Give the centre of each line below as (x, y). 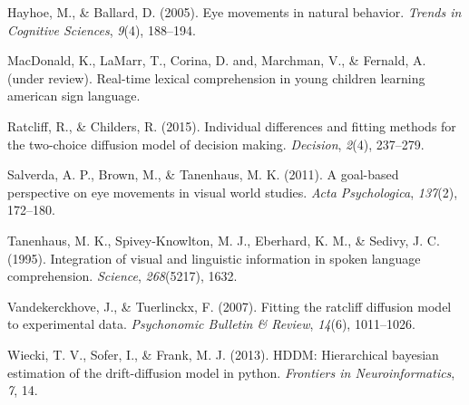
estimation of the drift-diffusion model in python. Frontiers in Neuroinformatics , (231, 372)
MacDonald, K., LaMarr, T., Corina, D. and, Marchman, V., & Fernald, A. (217, 60)
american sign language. (74, 96)
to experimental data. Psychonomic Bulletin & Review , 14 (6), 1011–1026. (211, 324)
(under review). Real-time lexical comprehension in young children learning (216, 77)
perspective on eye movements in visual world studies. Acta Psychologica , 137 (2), (233, 192)
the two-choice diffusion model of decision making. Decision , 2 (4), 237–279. (216, 144)
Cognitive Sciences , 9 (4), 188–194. (102, 29)
